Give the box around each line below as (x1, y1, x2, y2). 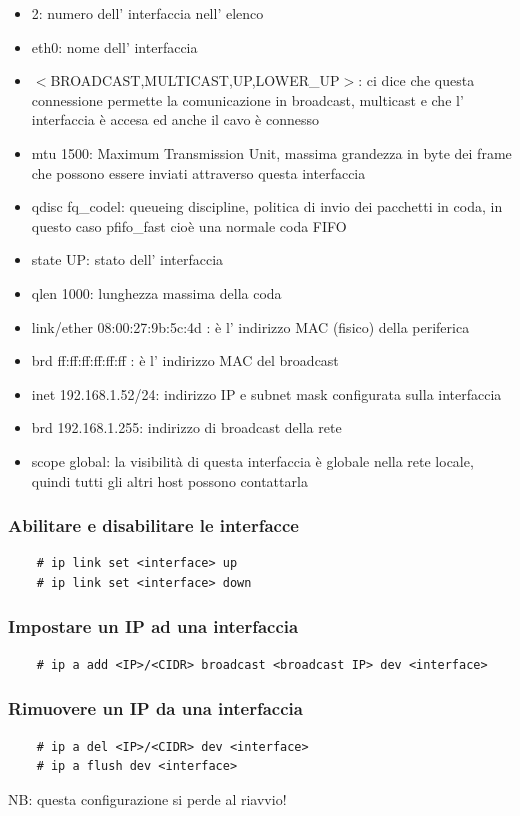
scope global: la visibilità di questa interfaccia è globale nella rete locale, (31, 450, 474, 471)
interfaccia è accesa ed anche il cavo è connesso (31, 109, 319, 130)
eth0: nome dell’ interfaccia (31, 36, 198, 57)
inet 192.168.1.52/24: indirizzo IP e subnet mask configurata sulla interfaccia (31, 383, 502, 404)
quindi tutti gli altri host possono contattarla (31, 470, 308, 491)
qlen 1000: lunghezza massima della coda (31, 282, 282, 303)
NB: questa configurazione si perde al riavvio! (8, 788, 287, 809)
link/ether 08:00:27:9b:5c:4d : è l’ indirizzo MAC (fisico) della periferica (31, 316, 470, 337)
